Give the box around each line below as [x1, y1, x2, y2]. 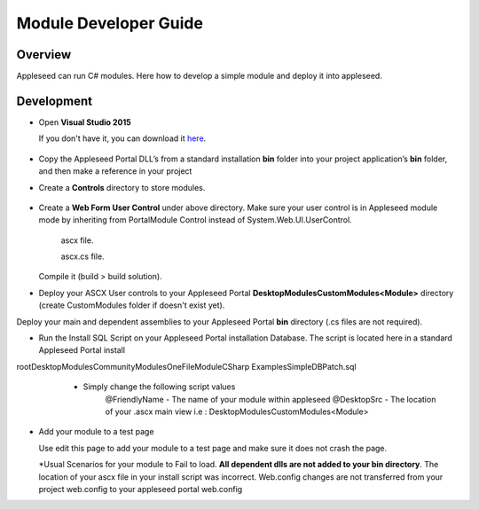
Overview [16, 47, 72, 62]
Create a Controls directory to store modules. [38, 182, 206, 192]
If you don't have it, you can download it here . [38, 133, 207, 144]
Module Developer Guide [16, 13, 204, 33]
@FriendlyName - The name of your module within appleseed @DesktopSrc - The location [105, 394, 436, 404]
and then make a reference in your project [38, 166, 192, 176]
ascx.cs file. [60, 251, 106, 262]
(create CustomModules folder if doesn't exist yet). [38, 300, 225, 310]
